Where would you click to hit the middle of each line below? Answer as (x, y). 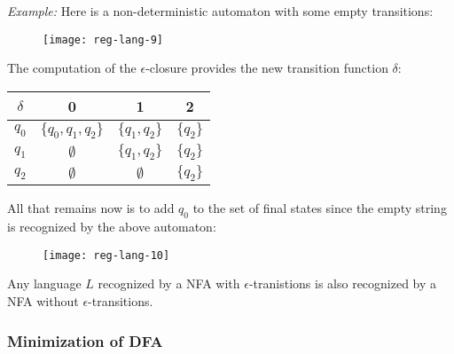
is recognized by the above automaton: (112, 227)
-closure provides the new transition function (267, 68)
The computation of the (72, 68)
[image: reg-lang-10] (106, 255)
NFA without (43, 301)
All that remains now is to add (91, 208)
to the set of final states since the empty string (320, 208)
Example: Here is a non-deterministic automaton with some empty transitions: (220, 11)
